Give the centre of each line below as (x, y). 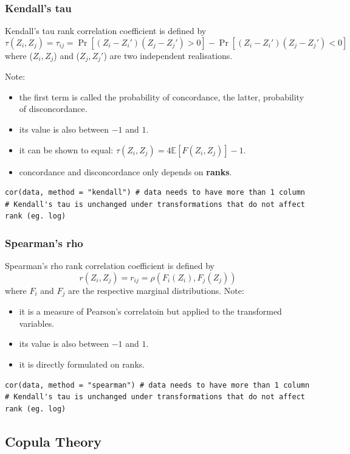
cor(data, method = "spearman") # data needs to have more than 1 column (157, 385)
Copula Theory (53, 441)
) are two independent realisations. (168, 55)
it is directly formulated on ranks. (82, 364)
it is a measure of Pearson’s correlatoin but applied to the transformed (150, 311)
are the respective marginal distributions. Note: (156, 290)
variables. (37, 323)
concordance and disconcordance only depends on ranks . (125, 171)
